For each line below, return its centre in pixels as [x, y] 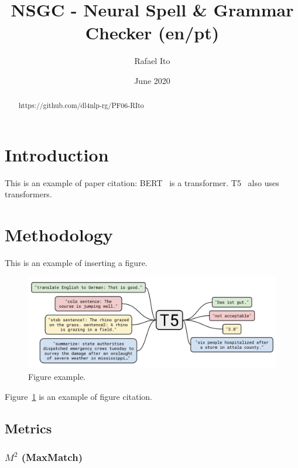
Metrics [28, 428]
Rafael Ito [152, 61]
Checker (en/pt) [152, 33]
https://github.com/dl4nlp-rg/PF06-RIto [81, 105]
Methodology [59, 235]
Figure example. [57, 377]
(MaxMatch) [52, 457]
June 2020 [152, 80]
